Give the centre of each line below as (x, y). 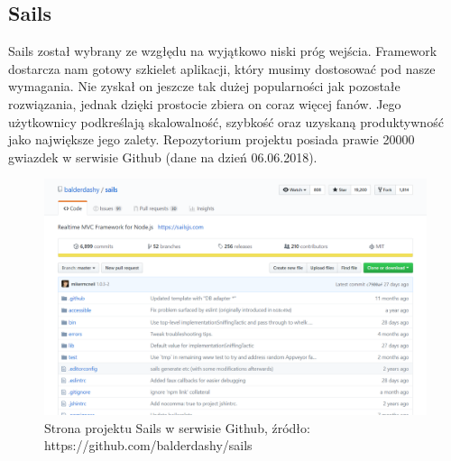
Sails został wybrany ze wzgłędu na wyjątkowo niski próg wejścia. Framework (223, 51)
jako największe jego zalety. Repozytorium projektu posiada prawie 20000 (212, 139)
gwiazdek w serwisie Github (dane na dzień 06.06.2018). (163, 157)
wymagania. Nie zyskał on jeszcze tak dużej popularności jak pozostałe (204, 86)
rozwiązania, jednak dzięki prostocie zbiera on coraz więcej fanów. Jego (205, 103)
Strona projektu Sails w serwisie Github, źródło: (177, 427)
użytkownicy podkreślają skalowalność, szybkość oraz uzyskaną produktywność (226, 121)
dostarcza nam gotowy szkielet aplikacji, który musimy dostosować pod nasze (222, 68)
